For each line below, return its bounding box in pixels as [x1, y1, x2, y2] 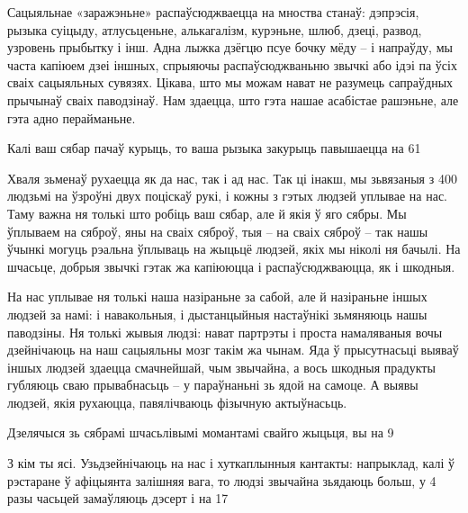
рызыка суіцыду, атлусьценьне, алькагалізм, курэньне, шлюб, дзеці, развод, [7, 20, 422, 39]
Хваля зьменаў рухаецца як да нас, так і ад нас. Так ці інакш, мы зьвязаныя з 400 [7, 168, 457, 187]
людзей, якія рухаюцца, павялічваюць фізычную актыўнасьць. [7, 392, 347, 411]
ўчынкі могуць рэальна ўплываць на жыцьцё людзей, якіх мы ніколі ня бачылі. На [7, 239, 461, 258]
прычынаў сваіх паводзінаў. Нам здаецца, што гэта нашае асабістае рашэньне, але [7, 90, 459, 109]
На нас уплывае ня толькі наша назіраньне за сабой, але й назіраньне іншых [7, 287, 427, 306]
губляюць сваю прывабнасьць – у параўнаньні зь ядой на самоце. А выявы [7, 375, 418, 394]
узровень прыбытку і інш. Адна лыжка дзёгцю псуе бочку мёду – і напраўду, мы [7, 38, 453, 57]
